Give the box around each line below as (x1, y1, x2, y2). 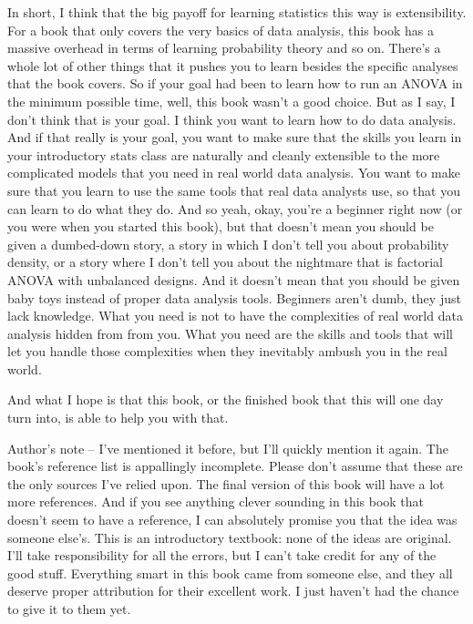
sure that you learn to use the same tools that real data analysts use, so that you (7, 180, 460, 199)
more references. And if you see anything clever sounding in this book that (7, 492, 425, 511)
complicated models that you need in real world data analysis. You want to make (7, 163, 460, 182)
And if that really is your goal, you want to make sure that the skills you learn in (7, 128, 462, 147)
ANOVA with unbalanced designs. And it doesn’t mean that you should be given (7, 270, 460, 289)
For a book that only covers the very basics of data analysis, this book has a (7, 20, 434, 39)
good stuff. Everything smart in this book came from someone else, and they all (7, 563, 453, 582)
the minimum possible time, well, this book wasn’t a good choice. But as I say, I (7, 91, 456, 110)
